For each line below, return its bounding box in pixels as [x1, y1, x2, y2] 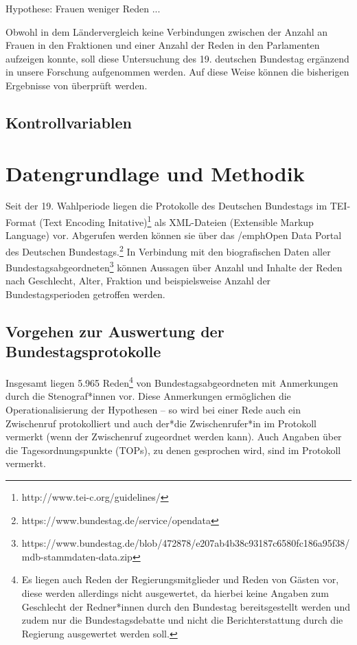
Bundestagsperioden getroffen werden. [5, 287, 165, 301]
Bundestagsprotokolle [5, 341, 161, 362]
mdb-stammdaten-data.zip [21, 549, 133, 563]
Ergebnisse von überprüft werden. [5, 78, 148, 92]
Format [5, 214, 36, 229]
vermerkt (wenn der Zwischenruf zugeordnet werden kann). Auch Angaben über [5, 429, 342, 444]
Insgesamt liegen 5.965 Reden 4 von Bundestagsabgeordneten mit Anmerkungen [5, 374, 338, 389]
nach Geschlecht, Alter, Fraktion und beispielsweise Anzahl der [5, 273, 271, 288]
